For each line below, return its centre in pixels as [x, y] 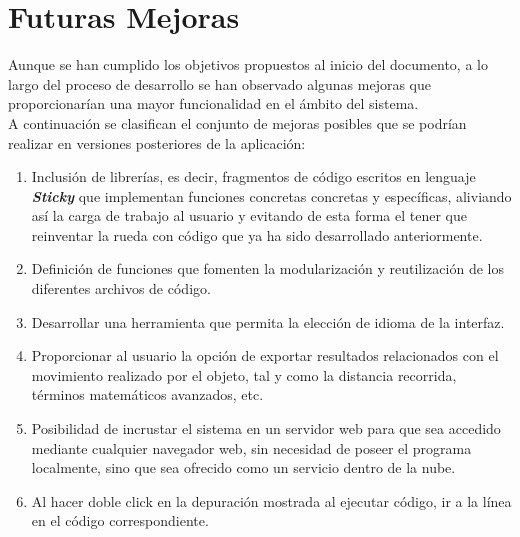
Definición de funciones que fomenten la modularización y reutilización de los [267, 268]
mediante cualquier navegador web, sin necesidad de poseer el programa [251, 447]
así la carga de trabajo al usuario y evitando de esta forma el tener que [249, 215]
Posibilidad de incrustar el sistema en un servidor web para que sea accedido [266, 428]
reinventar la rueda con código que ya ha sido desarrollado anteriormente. [257, 234]
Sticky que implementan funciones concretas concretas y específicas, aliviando [271, 195]
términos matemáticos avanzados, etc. [147, 394]
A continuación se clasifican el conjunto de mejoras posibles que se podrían [237, 122]
